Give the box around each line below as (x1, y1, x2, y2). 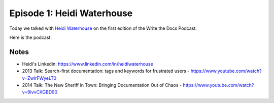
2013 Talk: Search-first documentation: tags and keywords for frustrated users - (22, 68, 190, 74)
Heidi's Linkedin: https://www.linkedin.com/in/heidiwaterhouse (22, 61, 153, 67)
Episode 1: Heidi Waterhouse (9, 8, 133, 19)
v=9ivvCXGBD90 (22, 89, 58, 95)
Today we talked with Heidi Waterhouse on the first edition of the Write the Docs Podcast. (9, 25, 197, 31)
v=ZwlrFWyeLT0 (22, 75, 57, 81)
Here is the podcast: (9, 34, 52, 40)
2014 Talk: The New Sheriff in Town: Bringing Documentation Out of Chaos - (22, 82, 182, 88)
